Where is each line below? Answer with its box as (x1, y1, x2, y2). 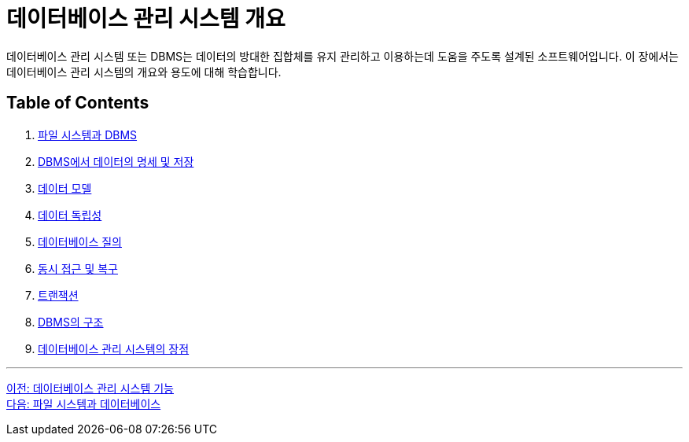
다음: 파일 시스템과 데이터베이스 (6, 396, 161, 411)
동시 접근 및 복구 (38, 261, 118, 275)
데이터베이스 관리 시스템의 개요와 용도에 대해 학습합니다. (6, 64, 282, 79)
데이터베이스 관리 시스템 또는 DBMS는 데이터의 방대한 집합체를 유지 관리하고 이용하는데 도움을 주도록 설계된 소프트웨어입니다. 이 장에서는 (6, 49, 679, 63)
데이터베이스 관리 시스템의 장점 (38, 341, 190, 355)
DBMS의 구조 (38, 315, 104, 329)
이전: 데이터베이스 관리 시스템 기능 (6, 381, 174, 395)
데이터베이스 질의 (38, 234, 122, 249)
